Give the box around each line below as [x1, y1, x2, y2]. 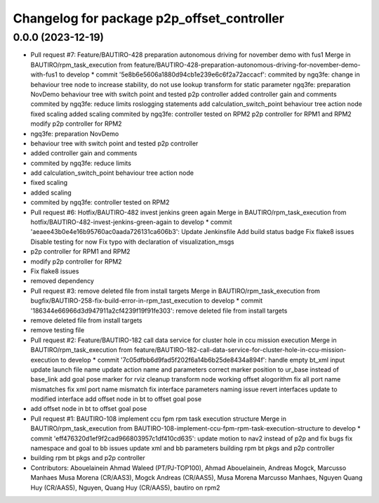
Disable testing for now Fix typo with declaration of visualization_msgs [30, 237, 234, 246]
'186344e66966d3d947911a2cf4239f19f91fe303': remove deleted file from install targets [30, 306, 288, 315]
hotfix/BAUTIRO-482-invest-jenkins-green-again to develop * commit [30, 218, 232, 226]
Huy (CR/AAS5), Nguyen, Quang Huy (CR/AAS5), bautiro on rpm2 [30, 483, 220, 492]
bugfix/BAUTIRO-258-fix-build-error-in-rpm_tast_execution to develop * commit [30, 296, 263, 305]
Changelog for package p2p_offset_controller [13, 11, 284, 26]
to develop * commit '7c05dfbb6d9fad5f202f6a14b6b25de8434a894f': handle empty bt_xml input [60, 355, 345, 364]
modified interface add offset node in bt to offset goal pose [30, 395, 202, 403]
